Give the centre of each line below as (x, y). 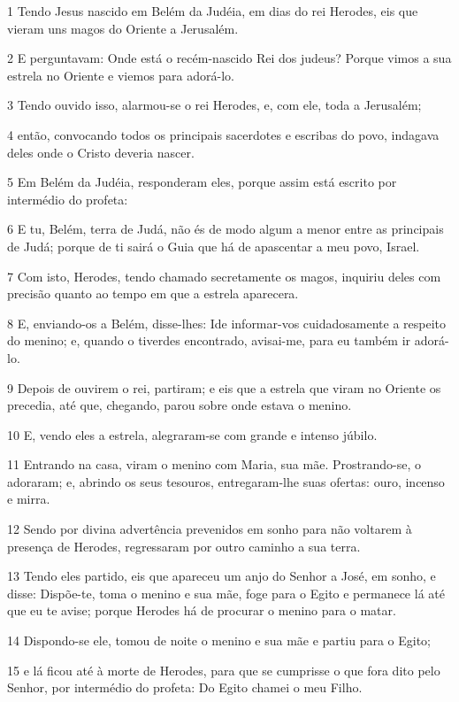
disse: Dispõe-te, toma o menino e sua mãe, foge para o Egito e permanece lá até (226, 593)
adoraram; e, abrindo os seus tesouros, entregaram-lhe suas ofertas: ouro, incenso (226, 481)
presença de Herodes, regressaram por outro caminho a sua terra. (184, 546)
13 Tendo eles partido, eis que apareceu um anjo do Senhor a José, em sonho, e (222, 576)
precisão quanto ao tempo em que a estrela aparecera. (153, 293)
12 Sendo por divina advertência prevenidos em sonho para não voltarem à (210, 529)
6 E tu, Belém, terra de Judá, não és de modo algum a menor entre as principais (226, 229)
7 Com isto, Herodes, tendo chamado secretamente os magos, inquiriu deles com (224, 276)
